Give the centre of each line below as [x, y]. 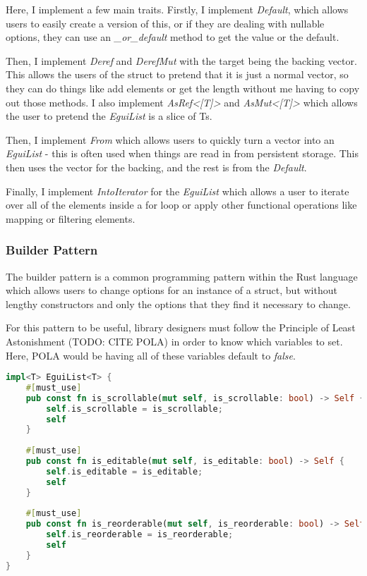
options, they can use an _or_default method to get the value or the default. [173, 37]
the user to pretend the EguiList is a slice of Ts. [109, 116]
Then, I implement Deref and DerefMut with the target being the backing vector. [181, 60]
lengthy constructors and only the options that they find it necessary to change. [178, 304]
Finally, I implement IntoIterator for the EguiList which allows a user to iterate [178, 191]
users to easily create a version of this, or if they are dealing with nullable [165, 23]
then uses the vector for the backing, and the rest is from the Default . [156, 167]
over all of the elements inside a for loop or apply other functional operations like [181, 205]
